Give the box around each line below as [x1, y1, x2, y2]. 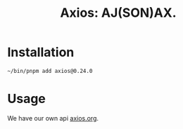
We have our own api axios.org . [7, 114, 99, 122]
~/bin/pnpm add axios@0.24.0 [7, 67, 93, 74]
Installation [7, 44, 75, 60]
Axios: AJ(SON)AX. [59, 5, 177, 21]
